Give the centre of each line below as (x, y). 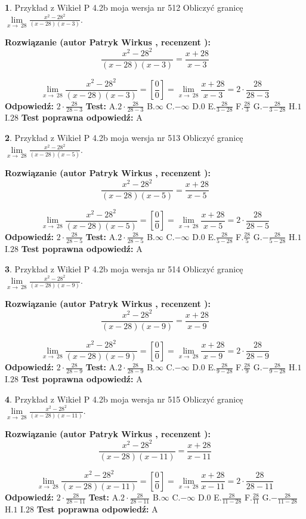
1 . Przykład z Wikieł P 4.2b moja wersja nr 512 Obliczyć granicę (124, 7)
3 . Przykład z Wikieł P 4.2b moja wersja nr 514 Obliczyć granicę (124, 268)
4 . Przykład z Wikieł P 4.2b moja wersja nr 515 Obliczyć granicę (124, 399)
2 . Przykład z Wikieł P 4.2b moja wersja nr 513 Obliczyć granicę (124, 138)
